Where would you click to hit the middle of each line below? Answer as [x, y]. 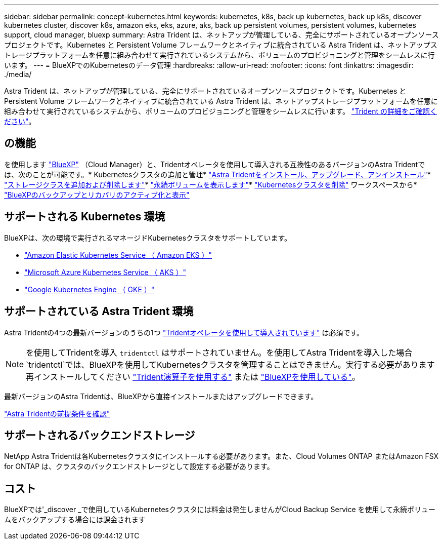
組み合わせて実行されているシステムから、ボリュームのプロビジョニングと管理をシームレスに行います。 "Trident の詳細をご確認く [220, 111]
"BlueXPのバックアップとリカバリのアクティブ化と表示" [97, 195]
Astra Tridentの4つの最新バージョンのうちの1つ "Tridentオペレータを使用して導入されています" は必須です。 [184, 332]
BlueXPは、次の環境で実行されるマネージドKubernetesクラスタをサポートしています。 [148, 238]
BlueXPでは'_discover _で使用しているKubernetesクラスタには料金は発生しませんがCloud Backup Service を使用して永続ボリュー [220, 510]
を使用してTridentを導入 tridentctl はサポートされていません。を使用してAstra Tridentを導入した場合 [219, 352]
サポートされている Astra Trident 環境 [99, 312]
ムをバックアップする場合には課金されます [75, 520]
